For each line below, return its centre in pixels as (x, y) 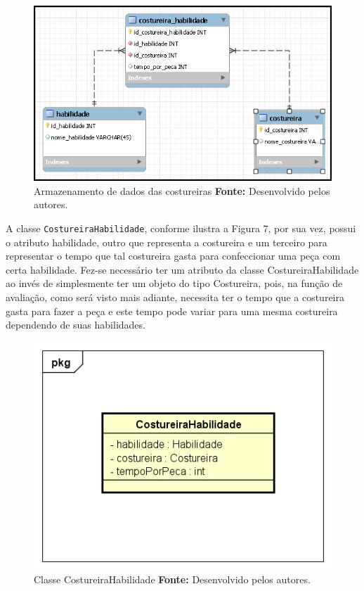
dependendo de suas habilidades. (76, 325)
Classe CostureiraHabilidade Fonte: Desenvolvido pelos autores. (172, 579)
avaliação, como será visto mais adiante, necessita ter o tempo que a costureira (175, 297)
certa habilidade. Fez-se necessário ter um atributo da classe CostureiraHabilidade (182, 269)
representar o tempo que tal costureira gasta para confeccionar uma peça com (173, 256)
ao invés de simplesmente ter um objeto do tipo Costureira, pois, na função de (174, 283)
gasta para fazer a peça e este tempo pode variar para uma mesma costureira (172, 311)
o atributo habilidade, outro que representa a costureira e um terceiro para (167, 242)
